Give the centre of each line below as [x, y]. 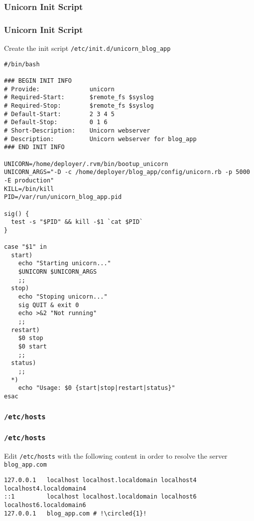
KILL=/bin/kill [29, 189]
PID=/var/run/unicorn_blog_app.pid [63, 197]
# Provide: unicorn [59, 89]
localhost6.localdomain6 [45, 505]
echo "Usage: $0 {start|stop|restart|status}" [97, 388]
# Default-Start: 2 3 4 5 [59, 114]
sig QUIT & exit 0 [49, 305]
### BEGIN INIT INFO [38, 81]
